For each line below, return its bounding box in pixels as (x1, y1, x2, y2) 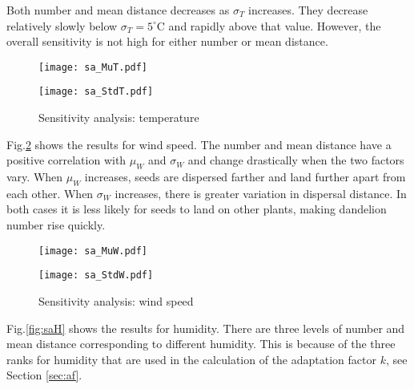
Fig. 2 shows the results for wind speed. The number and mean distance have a (6, 136, 392, 152)
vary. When (6, 168, 63, 185)
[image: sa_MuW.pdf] (38, 245, 148, 257)
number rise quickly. (6, 217, 106, 233)
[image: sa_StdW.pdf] (38, 269, 154, 282)
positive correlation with (6, 152, 127, 168)
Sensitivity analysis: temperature (38, 109, 199, 126)
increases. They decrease (248, 2, 368, 18)
